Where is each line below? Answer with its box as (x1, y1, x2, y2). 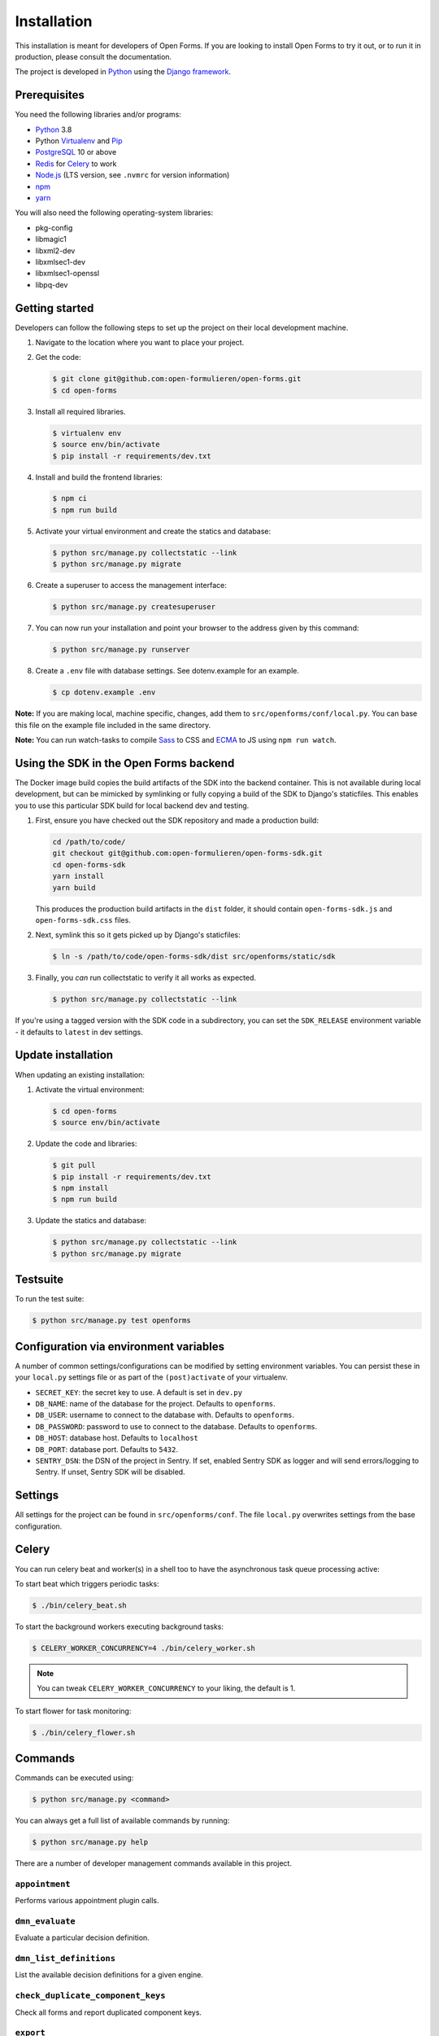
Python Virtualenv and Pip (35, 136, 123, 146)
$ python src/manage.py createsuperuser (52, 603, 215, 612)
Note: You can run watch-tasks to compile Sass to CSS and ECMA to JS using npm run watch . (15, 735, 337, 744)
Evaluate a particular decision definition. (15, 1933, 150, 1942)
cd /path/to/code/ (52, 837, 126, 846)
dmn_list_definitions (15, 1953, 115, 1964)
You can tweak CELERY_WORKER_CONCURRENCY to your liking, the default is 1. (37, 1683, 296, 1693)
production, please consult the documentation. (15, 51, 172, 61)
